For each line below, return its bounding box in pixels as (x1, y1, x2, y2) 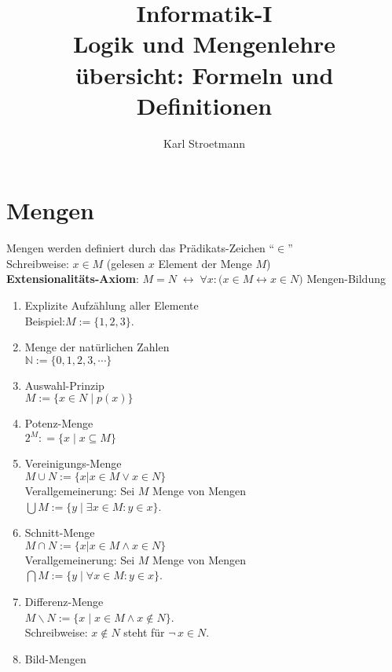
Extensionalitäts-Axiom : (6, 270, 139, 287)
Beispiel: (24, 312, 66, 329)
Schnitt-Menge (24, 524, 95, 541)
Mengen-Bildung (306, 270, 386, 287)
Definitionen (136, 89, 273, 121)
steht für (123, 624, 165, 641)
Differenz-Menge (24, 593, 104, 610)
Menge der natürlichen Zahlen (24, 339, 170, 355)
